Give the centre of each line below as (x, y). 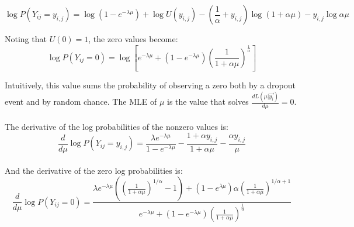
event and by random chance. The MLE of (81, 102)
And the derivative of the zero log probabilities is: (94, 170)
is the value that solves (208, 102)
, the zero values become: (133, 39)
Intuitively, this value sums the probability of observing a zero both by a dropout (150, 85)
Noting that (26, 39)
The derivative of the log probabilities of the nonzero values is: (117, 126)
